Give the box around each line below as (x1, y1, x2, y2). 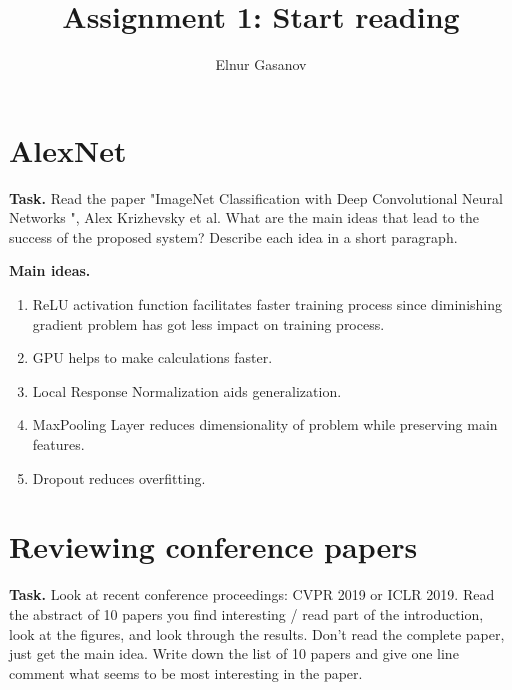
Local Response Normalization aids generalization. (32, 380, 342, 401)
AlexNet (9, 129, 127, 170)
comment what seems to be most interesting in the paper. (9, 662, 363, 683)
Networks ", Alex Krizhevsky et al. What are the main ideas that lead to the (9, 207, 479, 228)
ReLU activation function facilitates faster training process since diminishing (32, 294, 503, 315)
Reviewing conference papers (9, 526, 418, 567)
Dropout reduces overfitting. (32, 467, 206, 488)
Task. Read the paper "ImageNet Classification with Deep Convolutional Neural (9, 187, 503, 208)
